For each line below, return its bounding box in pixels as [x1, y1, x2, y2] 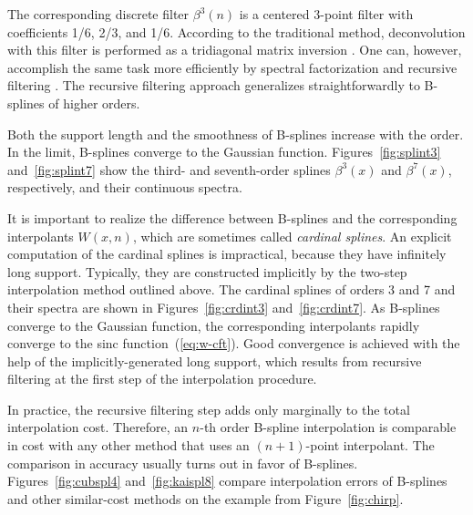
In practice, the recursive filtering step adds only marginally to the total [7, 399, 410, 418]
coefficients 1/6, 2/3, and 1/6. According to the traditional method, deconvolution [7, 22, 466, 41]
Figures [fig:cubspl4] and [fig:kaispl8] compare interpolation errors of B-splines [7, 471, 447, 490]
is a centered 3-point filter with [239, 5, 414, 23]
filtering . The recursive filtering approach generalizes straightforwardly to [7, 76, 420, 95]
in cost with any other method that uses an [7, 436, 250, 455]
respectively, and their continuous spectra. [7, 178, 242, 197]
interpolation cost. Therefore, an [7, 417, 189, 437]
